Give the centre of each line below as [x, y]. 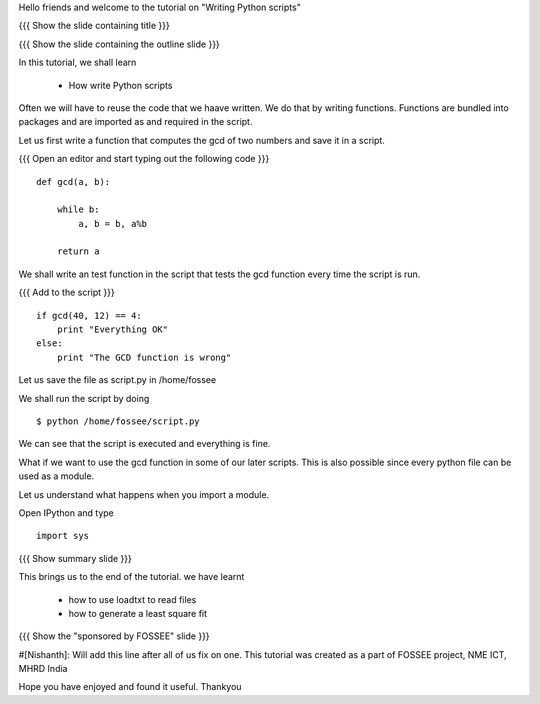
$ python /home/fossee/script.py [118, 421]
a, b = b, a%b [113, 223]
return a [78, 251]
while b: [78, 209]
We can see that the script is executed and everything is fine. [144, 444]
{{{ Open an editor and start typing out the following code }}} [144, 159]
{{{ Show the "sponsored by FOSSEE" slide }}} [114, 636]
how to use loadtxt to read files [132, 599]
